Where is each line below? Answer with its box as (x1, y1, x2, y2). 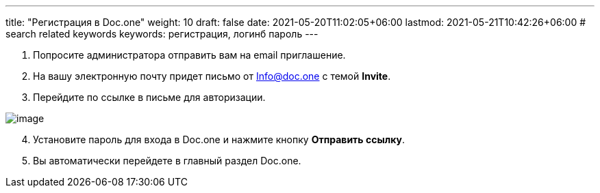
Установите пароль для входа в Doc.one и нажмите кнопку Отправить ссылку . (33, 134, 405, 145)
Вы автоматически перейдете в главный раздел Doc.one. (33, 155, 301, 166)
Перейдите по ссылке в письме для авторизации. (33, 91, 266, 103)
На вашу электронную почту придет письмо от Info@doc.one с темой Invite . (33, 70, 391, 82)
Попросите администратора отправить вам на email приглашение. (33, 49, 346, 61)
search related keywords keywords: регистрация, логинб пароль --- (5, 28, 318, 40)
